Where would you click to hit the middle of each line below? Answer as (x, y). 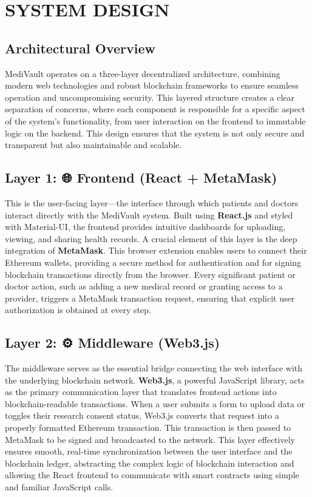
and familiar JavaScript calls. (59, 487)
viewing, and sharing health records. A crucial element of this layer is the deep (151, 238)
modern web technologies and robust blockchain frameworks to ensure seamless (152, 85)
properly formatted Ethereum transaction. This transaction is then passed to (148, 428)
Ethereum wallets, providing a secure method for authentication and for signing (153, 262)
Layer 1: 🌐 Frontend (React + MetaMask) (141, 177)
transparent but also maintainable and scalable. (93, 145)
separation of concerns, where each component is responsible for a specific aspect (155, 109)
